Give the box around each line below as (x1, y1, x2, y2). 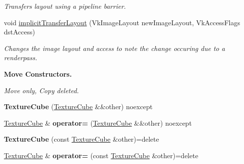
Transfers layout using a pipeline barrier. (4, 1, 126, 11)
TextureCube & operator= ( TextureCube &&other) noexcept (4, 117, 192, 128)
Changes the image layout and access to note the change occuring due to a (4, 43, 225, 53)
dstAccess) (4, 27, 35, 37)
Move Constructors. (4, 68, 72, 79)
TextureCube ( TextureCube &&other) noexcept (4, 101, 153, 112)
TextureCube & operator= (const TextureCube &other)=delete (4, 150, 198, 160)
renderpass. (4, 52, 38, 63)
